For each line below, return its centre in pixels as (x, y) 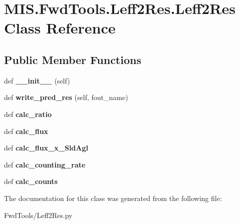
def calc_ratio (28, 114)
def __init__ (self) (37, 80)
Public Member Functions (73, 59)
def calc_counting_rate (45, 164)
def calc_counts (31, 181)
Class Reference (60, 28)
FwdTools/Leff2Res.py (38, 215)
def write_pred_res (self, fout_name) (66, 97)
